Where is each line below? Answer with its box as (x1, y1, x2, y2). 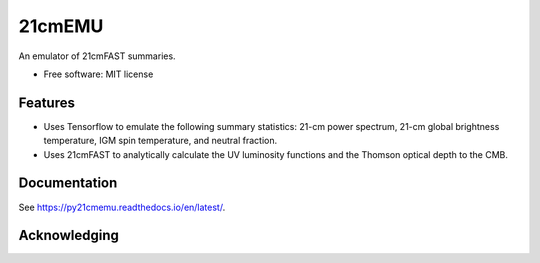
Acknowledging (18, 227, 119, 244)
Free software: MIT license (43, 68, 154, 80)
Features (18, 94, 75, 111)
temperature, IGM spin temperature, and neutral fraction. (43, 135, 278, 147)
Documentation (18, 175, 118, 192)
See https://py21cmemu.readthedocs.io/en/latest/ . (18, 201, 226, 213)
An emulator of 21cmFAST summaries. (18, 50, 176, 62)
